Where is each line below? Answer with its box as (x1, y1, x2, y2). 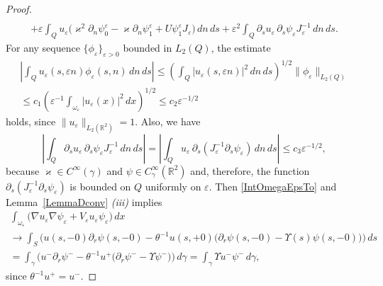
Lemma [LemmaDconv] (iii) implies (6, 194, 162, 209)
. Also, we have (135, 113, 201, 128)
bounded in (123, 40, 172, 55)
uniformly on (145, 178, 201, 193)
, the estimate (211, 40, 271, 55)
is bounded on (70, 178, 131, 193)
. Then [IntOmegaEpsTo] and (209, 178, 337, 193)
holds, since (6, 113, 56, 128)
